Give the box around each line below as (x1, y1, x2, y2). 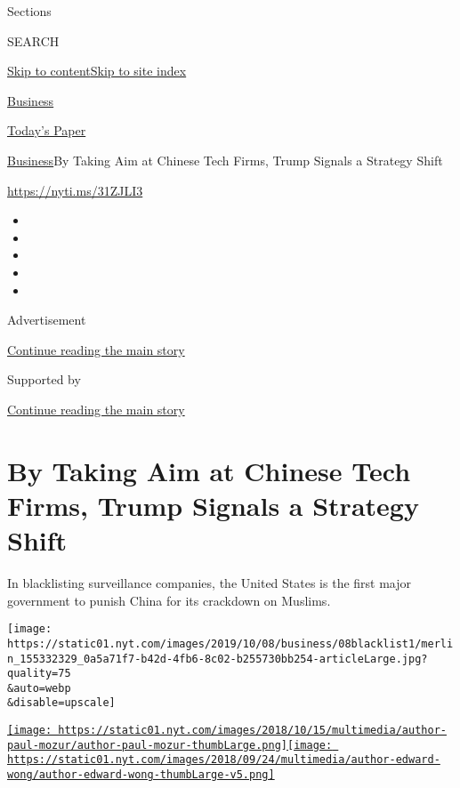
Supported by (7, 370, 81, 389)
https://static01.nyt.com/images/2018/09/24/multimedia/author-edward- (7, 753, 440, 767)
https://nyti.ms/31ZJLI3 (7, 181, 143, 199)
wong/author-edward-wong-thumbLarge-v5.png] (7, 768, 275, 782)
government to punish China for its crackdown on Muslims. (7, 591, 331, 609)
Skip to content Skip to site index (7, 61, 187, 80)
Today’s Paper (7, 121, 86, 140)
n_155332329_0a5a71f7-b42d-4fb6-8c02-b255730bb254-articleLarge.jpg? (7, 652, 428, 665)
